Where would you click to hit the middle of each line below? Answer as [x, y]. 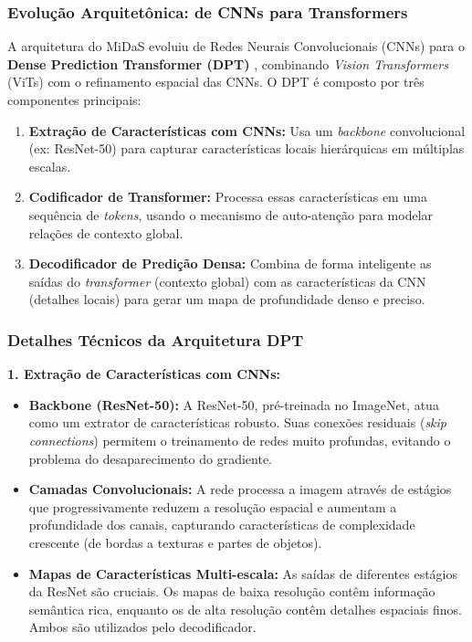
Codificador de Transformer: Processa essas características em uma [228, 197]
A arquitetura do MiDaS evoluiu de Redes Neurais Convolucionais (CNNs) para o [236, 46]
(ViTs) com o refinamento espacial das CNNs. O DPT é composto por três [216, 82]
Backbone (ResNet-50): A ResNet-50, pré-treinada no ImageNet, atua [234, 404]
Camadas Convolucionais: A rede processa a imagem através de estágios [240, 489]
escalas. [50, 166]
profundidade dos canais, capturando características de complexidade [222, 525]
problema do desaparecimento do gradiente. [150, 458]
